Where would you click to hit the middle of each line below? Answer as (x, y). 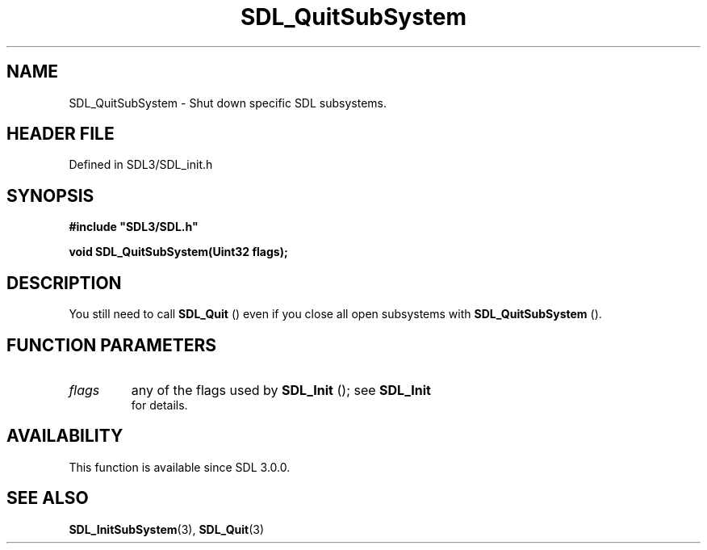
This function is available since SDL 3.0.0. (180, 467)
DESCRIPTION (64, 283)
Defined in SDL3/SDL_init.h (141, 165)
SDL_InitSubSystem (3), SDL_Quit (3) (167, 529)
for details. (159, 405)
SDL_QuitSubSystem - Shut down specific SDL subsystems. (228, 103)
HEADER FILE (61, 134)
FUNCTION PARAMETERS (111, 345)
